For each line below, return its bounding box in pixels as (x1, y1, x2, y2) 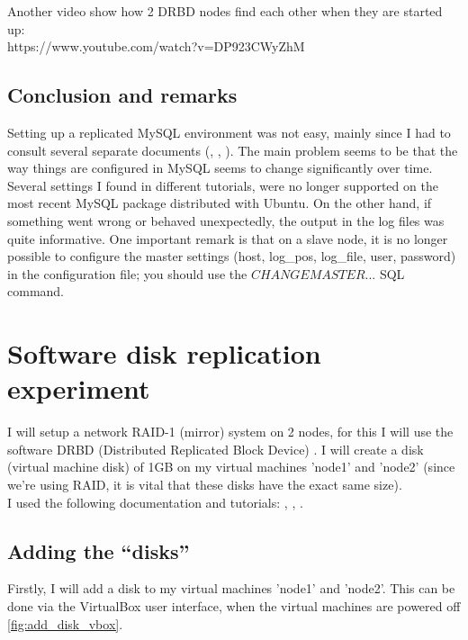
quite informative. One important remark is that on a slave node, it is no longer (7, 229, 448, 248)
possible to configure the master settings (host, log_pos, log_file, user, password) (7, 247, 456, 266)
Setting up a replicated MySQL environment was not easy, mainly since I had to (7, 122, 451, 141)
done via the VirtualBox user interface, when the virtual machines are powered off (7, 597, 461, 615)
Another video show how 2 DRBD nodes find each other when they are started (7, 2, 443, 20)
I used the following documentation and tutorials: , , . (7, 492, 303, 511)
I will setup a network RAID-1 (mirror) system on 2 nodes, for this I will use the (7, 422, 454, 441)
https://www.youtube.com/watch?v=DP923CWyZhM (7, 37, 305, 56)
